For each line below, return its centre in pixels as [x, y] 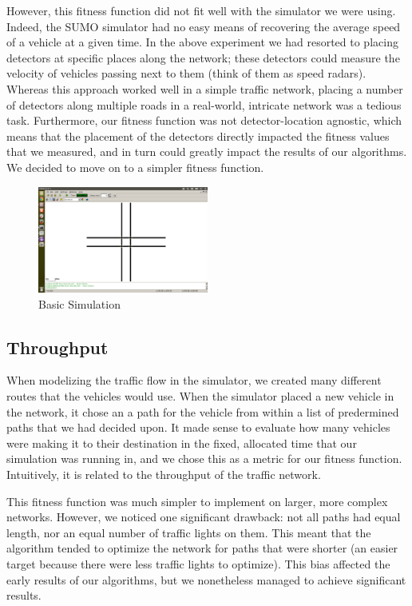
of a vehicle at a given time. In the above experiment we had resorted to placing [202, 42]
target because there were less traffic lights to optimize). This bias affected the [198, 563]
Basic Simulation [79, 303]
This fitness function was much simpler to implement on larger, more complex [197, 501]
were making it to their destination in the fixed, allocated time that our [182, 443]
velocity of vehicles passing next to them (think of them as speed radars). [186, 73]
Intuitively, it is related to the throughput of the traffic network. [164, 474]
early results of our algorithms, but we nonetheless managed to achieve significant [206, 579]
